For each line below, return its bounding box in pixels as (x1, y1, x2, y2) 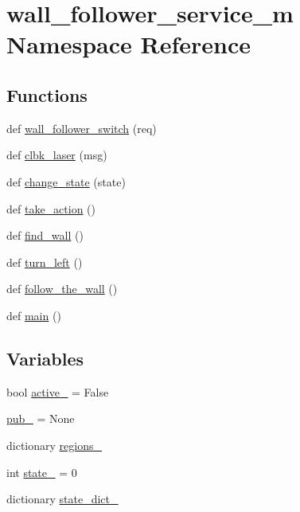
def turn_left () (6, 253, 83, 270)
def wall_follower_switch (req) (6, 119, 157, 136)
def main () (6, 307, 61, 323)
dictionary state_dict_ (6, 491, 119, 507)
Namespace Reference (6, 28, 251, 61)
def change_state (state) (6, 173, 126, 190)
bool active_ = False (6, 383, 109, 400)
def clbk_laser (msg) (6, 147, 107, 163)
